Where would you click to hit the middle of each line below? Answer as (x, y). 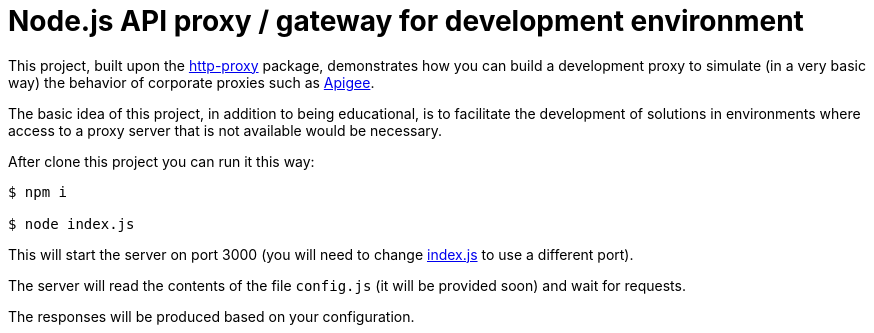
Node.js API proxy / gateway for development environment (406, 21)
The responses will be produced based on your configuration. (211, 316)
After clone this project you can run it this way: (161, 161)
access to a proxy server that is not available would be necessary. (225, 130)
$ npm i (38, 191)
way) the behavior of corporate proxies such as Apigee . (191, 82)
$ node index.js (71, 223)
